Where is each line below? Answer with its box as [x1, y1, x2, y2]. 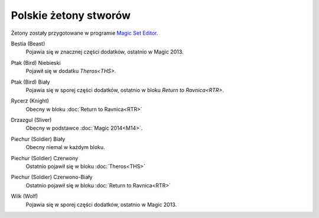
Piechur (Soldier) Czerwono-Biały [11, 174, 93, 181]
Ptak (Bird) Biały [11, 78, 50, 85]
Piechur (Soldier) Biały [11, 136, 66, 143]
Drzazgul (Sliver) [11, 117, 52, 124]
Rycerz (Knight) [11, 97, 50, 104]
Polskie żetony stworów [11, 9, 131, 22]
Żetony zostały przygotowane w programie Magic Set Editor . [11, 29, 158, 37]
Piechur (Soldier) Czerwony [11, 154, 79, 161]
